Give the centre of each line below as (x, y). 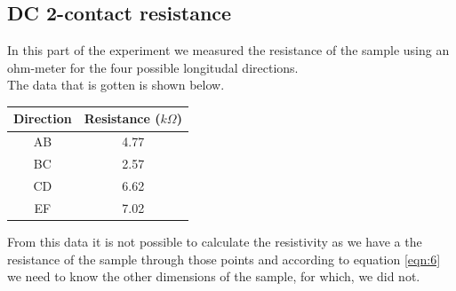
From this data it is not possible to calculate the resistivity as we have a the (215, 241)
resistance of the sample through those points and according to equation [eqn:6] (224, 259)
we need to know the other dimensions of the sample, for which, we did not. (214, 276)
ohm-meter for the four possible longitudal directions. (153, 67)
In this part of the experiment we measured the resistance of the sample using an (228, 50)
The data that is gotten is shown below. (116, 85)
